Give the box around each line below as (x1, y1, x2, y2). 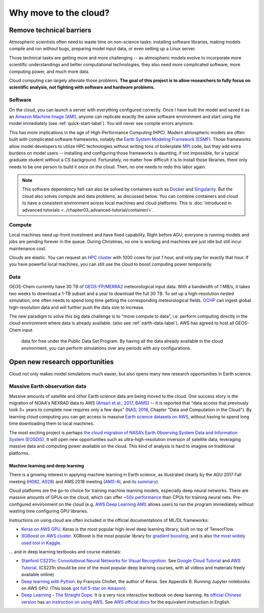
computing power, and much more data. (9, 69, 90, 74)
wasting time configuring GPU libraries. (9, 508, 88, 514)
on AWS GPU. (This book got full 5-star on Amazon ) (21, 586, 126, 591)
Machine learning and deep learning (9, 463, 84, 468)
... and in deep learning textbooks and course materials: (9, 549, 122, 555)
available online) (21, 571, 54, 578)
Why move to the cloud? (9, 7, 110, 18)
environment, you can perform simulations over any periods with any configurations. (21, 345, 192, 351)
